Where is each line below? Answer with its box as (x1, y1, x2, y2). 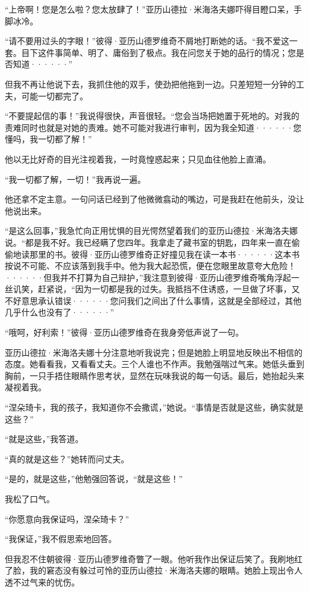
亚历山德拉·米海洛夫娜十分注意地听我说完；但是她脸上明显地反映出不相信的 (5, 346, 302, 358)
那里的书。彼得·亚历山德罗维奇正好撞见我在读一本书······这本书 (29, 248, 300, 260)
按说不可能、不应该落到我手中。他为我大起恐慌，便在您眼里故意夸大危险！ (5, 259, 296, 272)
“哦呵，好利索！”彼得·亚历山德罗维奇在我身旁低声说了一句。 (5, 326, 244, 339)
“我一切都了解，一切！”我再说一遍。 (5, 173, 146, 185)
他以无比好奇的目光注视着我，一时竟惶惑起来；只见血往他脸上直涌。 (5, 152, 271, 165)
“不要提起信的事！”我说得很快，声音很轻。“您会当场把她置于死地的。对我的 (5, 109, 299, 122)
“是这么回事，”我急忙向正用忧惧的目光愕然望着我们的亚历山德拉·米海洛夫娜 (5, 224, 298, 237)
